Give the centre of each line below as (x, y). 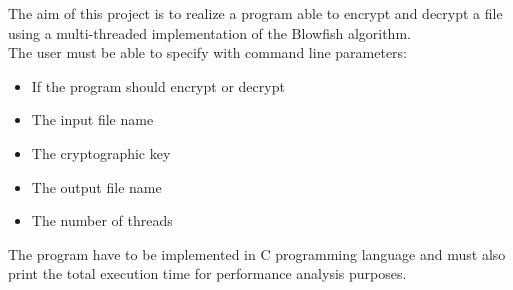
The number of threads (102, 220)
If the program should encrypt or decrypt (158, 85)
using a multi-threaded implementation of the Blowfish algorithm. (209, 32)
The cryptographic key (101, 152)
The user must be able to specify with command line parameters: (207, 52)
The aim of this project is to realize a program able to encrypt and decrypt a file (255, 13)
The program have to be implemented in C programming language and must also (257, 253)
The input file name (92, 119)
